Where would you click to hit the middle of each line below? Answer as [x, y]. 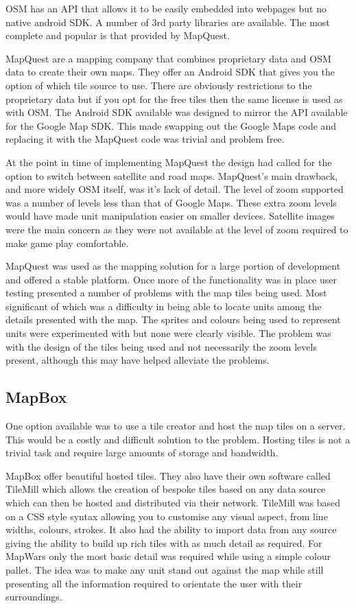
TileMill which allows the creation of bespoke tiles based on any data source [166, 489]
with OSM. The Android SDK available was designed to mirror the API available [177, 112]
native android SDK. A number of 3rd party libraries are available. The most [168, 22]
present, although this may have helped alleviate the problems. [138, 360]
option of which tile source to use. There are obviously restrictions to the [159, 85]
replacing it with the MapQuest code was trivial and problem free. [145, 139]
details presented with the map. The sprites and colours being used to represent [173, 319]
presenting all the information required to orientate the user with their [154, 583]
